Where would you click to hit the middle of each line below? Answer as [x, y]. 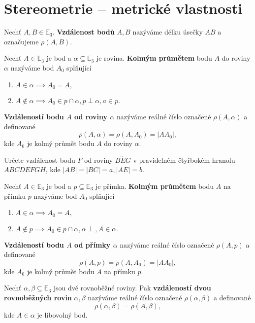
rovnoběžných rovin [38, 297]
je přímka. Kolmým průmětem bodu [155, 186]
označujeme [21, 41]
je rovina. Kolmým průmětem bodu [154, 58]
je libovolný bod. [62, 314]
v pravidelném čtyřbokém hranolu [184, 160]
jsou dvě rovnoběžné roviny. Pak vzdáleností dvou [132, 288]
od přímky [93, 244]
